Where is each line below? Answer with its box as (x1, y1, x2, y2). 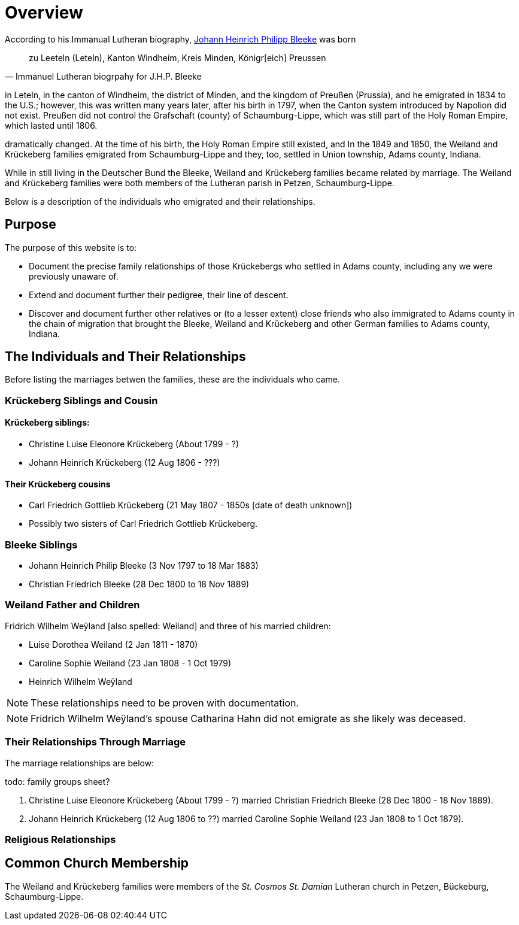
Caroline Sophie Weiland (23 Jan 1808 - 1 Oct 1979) (29, 657, 232, 668)
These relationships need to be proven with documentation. (31, 696, 299, 709)
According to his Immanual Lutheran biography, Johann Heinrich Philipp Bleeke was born (5, 34, 356, 44)
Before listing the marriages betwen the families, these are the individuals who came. (5, 374, 341, 385)
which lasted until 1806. (5, 120, 98, 131)
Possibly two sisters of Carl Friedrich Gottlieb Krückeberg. (29, 518, 258, 529)
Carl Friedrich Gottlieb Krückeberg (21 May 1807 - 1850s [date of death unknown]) (29, 500, 353, 511)
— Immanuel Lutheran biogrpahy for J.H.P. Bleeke (5, 71, 202, 81)
